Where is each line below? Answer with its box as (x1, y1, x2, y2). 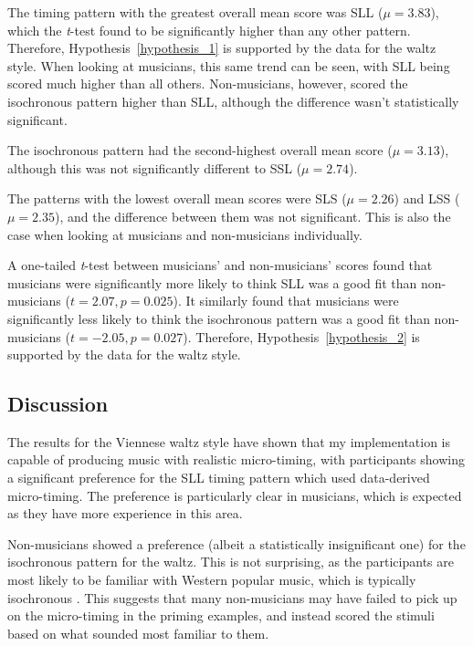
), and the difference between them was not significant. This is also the (55, 206, 451, 225)
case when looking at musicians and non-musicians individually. (7, 224, 363, 244)
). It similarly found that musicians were (173, 291, 399, 310)
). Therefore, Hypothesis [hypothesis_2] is (183, 327, 420, 346)
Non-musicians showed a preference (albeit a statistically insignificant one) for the (7, 534, 466, 553)
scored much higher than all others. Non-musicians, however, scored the (7, 74, 408, 93)
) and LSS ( (394, 189, 460, 208)
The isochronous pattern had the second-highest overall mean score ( (7, 141, 393, 160)
